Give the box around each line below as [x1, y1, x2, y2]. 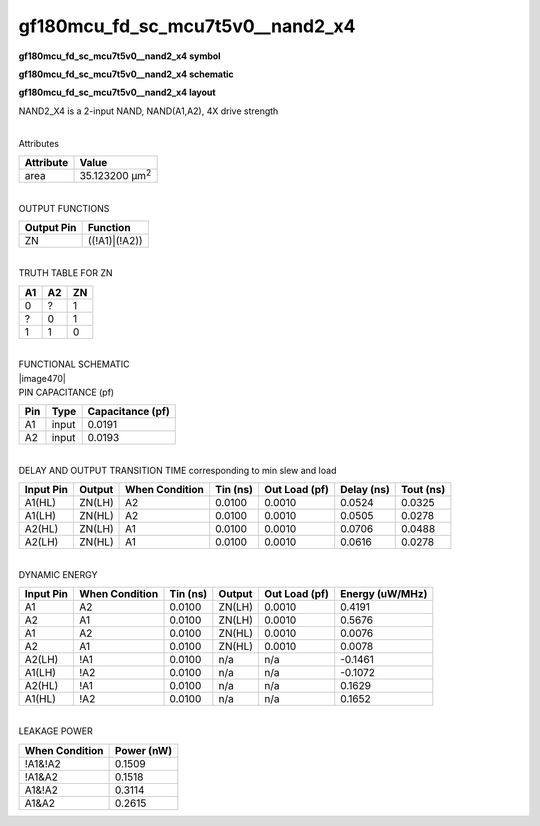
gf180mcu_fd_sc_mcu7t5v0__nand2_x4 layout [18, 86, 216, 99]
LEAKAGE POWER [18, 725, 94, 737]
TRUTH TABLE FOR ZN [18, 267, 114, 279]
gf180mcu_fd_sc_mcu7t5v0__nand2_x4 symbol [18, 50, 221, 62]
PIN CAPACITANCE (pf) [18, 386, 115, 398]
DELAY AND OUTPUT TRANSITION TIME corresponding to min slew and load [18, 464, 337, 476]
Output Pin [24, 221, 77, 234]
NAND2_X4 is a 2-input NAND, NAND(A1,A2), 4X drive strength [18, 105, 279, 117]
